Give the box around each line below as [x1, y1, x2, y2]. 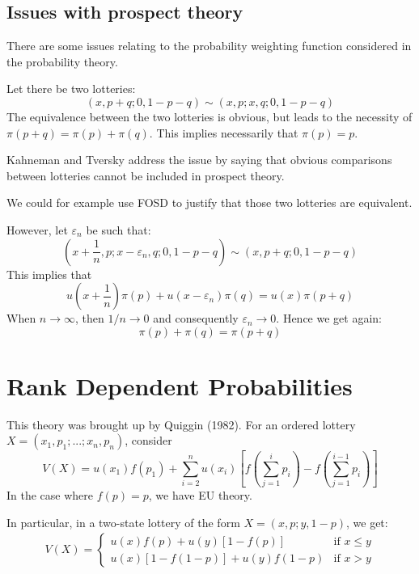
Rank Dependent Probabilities [6, 369, 353, 402]
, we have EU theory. [148, 487, 252, 504]
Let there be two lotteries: [6, 80, 136, 97]
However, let [6, 221, 68, 238]
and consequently [153, 310, 239, 327]
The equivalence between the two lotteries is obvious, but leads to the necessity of [6, 108, 413, 125]
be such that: [86, 221, 151, 238]
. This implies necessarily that [149, 124, 298, 141]
